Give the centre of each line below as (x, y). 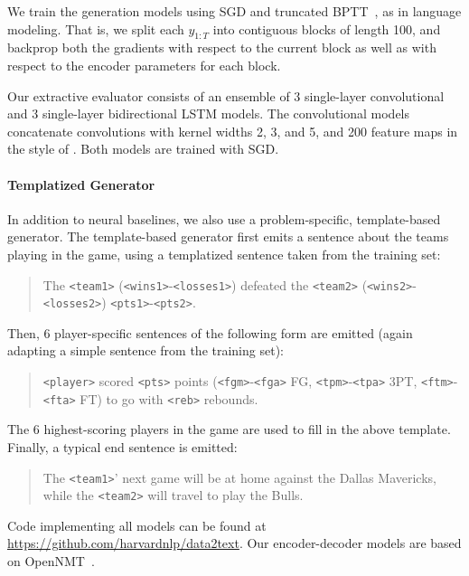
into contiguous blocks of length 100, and (327, 28)
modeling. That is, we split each (96, 28)
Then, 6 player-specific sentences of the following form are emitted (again (210, 332)
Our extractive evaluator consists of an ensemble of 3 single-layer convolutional (226, 95)
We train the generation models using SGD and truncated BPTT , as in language (234, 11)
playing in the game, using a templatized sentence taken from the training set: (224, 254)
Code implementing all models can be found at (137, 525)
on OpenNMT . (51, 561)
